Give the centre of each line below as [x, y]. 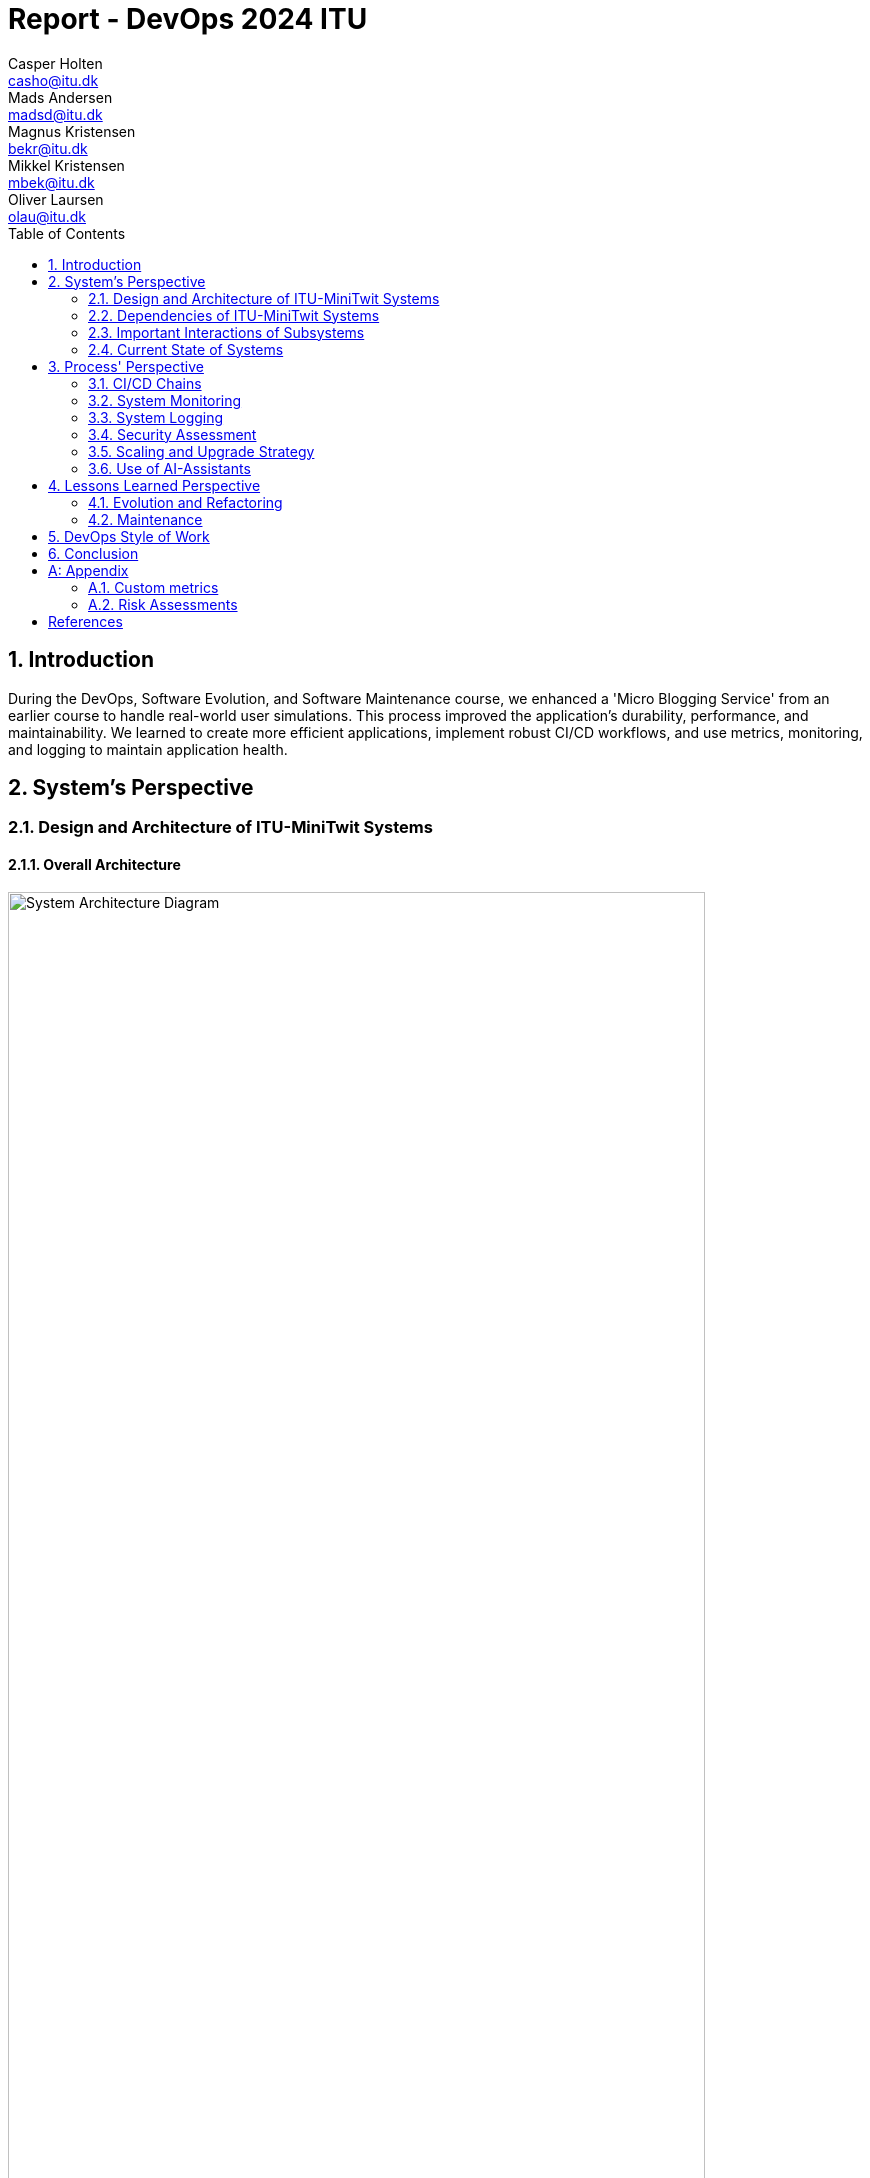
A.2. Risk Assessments [163, 604]
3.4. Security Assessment [172, 434]
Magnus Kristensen [72, 131]
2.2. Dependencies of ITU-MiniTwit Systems [234, 315]
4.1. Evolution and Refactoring [185, 502]
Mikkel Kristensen [66, 165]
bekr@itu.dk [48, 148]
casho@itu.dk [53, 80]
